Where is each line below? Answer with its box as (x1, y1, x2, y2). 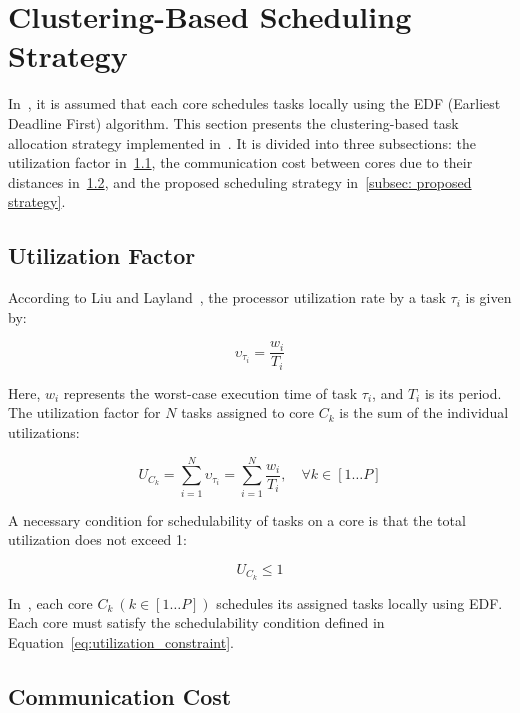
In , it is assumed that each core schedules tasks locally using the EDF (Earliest (8, 93, 501, 114)
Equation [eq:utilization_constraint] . (8, 631, 234, 652)
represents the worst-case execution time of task (63, 382, 358, 403)
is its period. (424, 382, 502, 403)
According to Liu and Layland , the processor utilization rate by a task (8, 287, 446, 308)
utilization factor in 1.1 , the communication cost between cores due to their (8, 152, 473, 173)
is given (465, 287, 512, 308)
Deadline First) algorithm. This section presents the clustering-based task (8, 112, 459, 133)
